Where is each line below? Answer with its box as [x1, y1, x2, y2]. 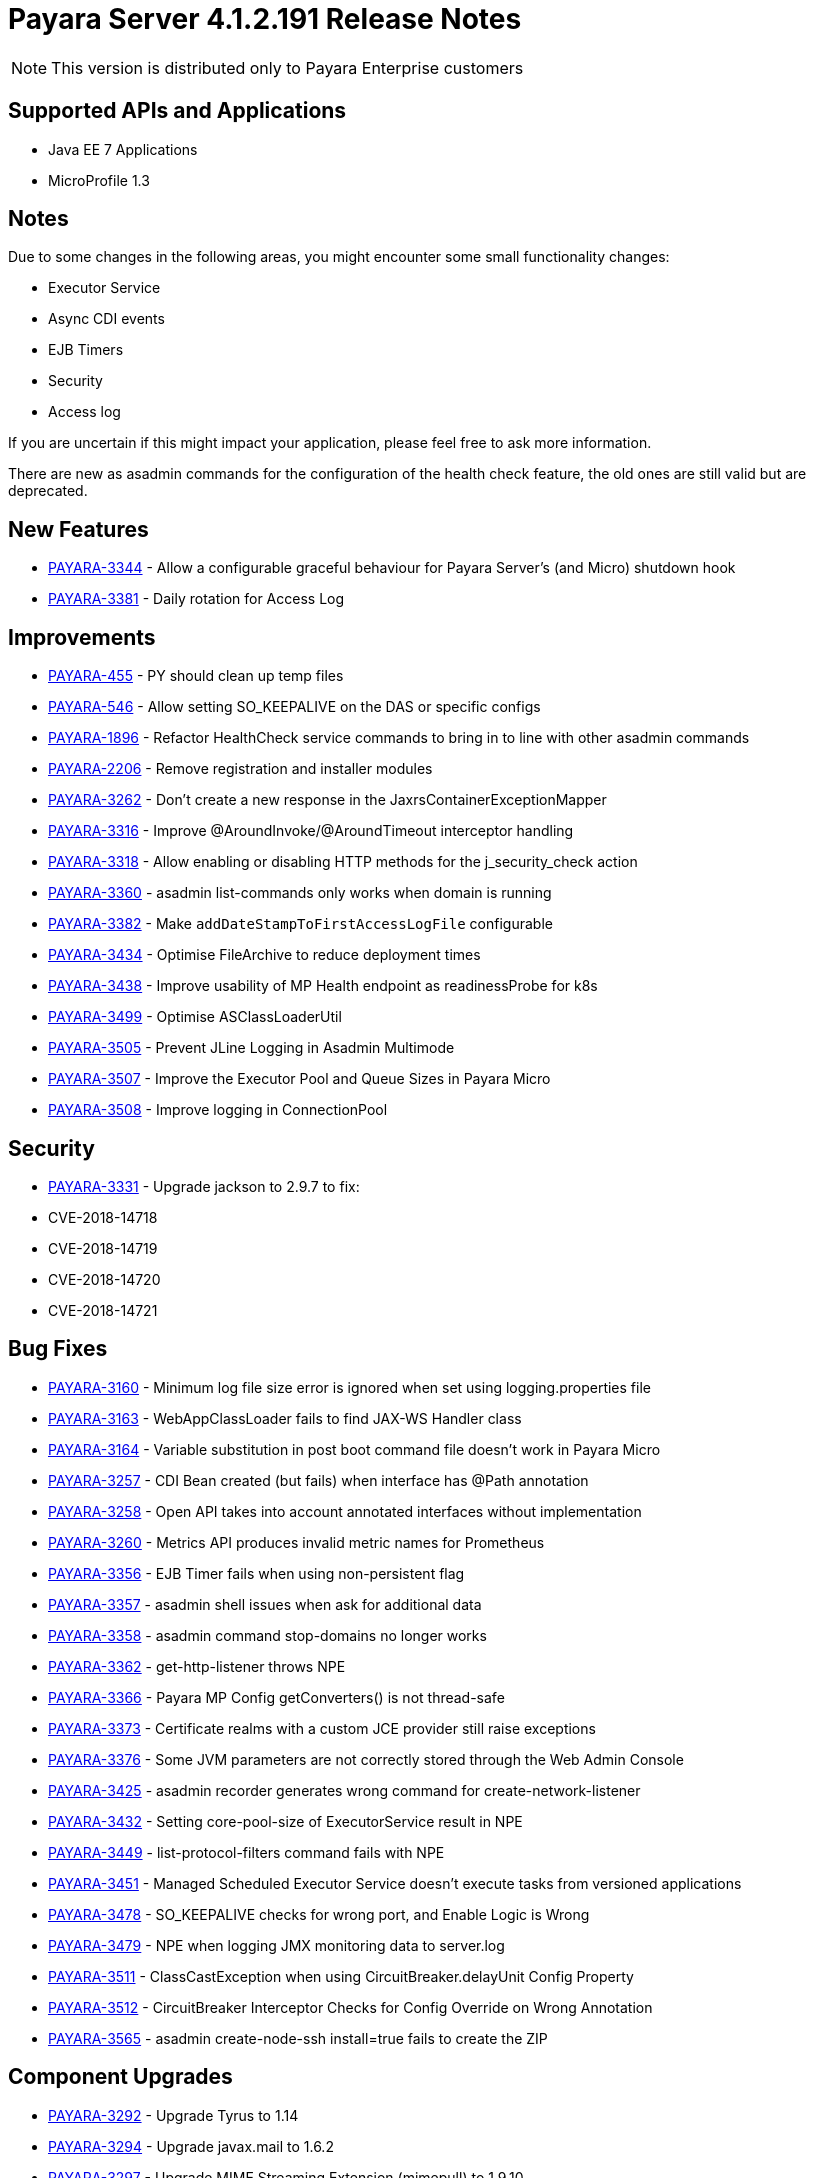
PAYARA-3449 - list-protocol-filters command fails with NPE [48, 1843, 445, 1861]
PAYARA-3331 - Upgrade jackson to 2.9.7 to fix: [48, 1177, 360, 1195]
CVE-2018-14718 [48, 1208, 158, 1226]
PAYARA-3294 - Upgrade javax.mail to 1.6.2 [48, 2137, 334, 2155]
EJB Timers [48, 341, 124, 359]
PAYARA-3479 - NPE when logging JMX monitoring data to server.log [48, 1936, 505, 1954]
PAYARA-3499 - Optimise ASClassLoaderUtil [48, 1008, 342, 1026]
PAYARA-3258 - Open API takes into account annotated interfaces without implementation [48, 1502, 642, 1520]
